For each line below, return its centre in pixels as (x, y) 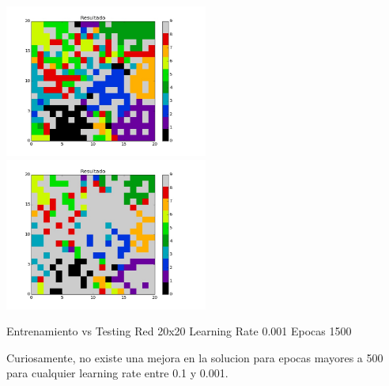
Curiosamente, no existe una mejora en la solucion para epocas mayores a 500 (195, 357)
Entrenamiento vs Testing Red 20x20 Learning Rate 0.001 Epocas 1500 (179, 331)
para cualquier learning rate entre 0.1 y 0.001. (117, 373)
